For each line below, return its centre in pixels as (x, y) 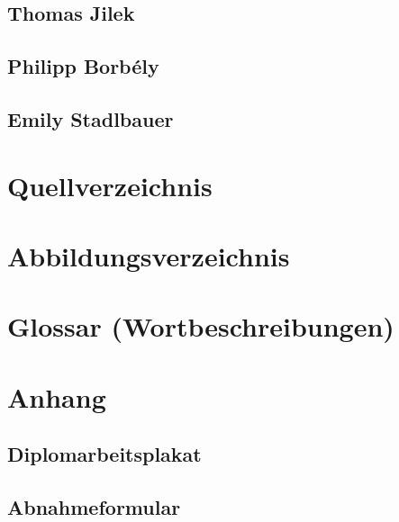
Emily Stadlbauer (91, 118)
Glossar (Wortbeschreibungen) (201, 326)
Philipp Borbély (83, 66)
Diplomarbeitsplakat (104, 454)
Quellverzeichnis (110, 185)
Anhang (57, 396)
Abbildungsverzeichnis (149, 255)
